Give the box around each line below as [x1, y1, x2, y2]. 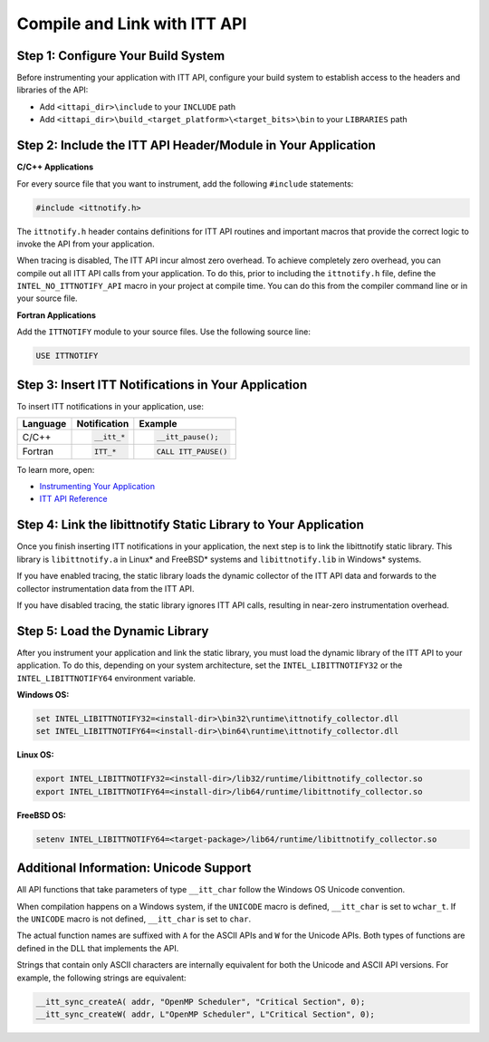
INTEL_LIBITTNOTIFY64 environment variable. [16, 672, 197, 683]
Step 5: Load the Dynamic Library [16, 623, 209, 639]
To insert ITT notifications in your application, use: [16, 400, 204, 411]
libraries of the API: [16, 84, 89, 95]
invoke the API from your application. [16, 238, 155, 249]
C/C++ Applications [16, 161, 94, 172]
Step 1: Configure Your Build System [16, 48, 225, 63]
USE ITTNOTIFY [35, 351, 99, 362]
